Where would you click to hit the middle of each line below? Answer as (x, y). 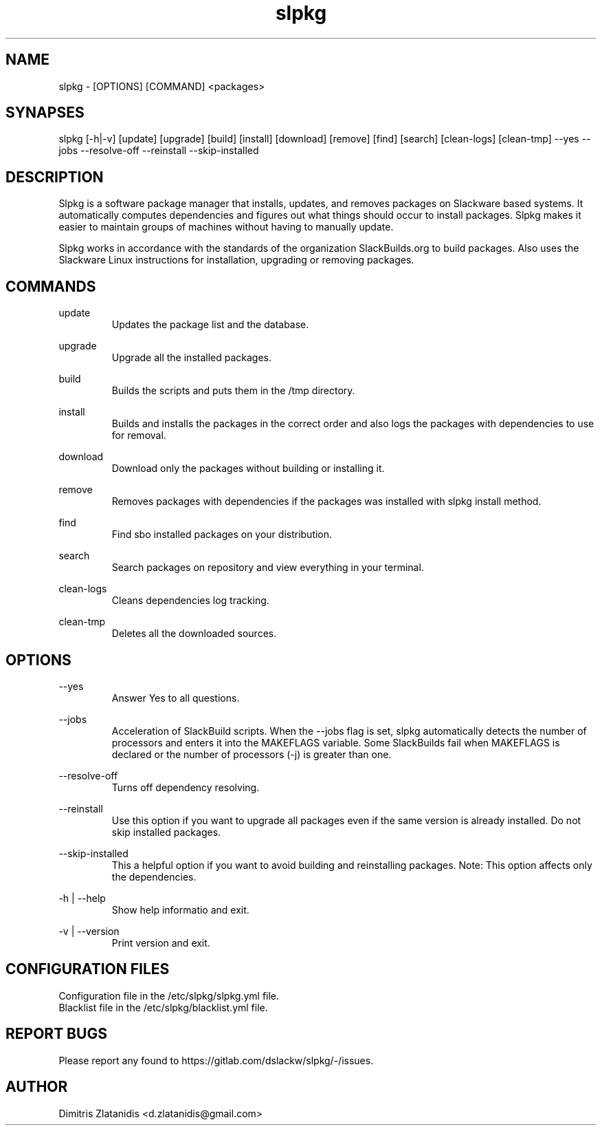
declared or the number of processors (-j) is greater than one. (252, 754)
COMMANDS (51, 286)
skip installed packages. (166, 832)
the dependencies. (154, 876)
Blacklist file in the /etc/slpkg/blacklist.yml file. (163, 1007)
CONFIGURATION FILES (88, 969)
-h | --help (82, 898)
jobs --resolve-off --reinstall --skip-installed (159, 151)
